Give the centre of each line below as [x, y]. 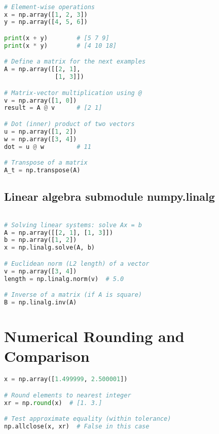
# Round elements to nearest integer [68, 395]
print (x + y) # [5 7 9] [57, 38]
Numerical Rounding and [94, 336]
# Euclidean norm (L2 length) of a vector [77, 263]
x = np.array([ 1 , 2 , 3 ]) [46, 14]
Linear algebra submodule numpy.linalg [109, 196]
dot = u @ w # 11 [48, 147]
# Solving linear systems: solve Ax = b [73, 225]
